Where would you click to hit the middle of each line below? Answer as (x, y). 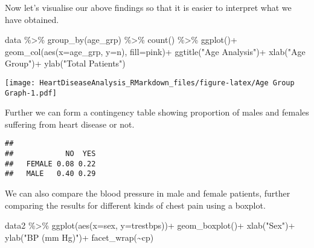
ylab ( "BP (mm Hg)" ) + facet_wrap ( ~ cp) (79, 237)
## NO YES (50, 154)
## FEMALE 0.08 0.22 (50, 164)
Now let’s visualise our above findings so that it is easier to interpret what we (148, 7)
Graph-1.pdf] (31, 93)
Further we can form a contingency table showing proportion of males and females (157, 112)
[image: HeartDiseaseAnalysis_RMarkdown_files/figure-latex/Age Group (150, 83)
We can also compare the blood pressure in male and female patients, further (148, 193)
